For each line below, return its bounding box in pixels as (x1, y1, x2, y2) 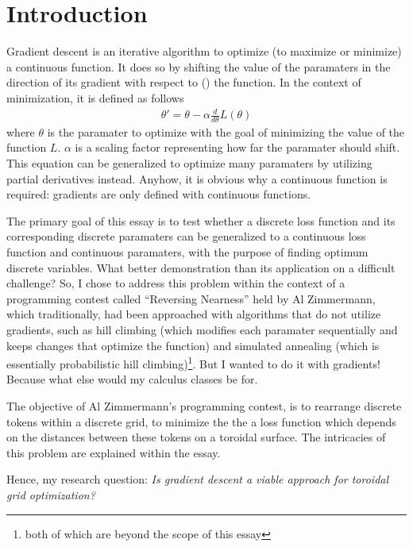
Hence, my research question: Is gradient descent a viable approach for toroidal (6, 471, 389, 487)
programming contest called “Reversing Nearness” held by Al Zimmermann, (6, 290, 376, 306)
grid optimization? (6, 487, 95, 503)
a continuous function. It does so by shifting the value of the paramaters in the (6, 58, 391, 75)
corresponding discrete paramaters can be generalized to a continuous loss (6, 228, 366, 245)
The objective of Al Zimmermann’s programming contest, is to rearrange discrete (6, 398, 402, 414)
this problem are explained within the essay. (6, 444, 221, 460)
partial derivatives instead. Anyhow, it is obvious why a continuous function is (6, 170, 388, 187)
